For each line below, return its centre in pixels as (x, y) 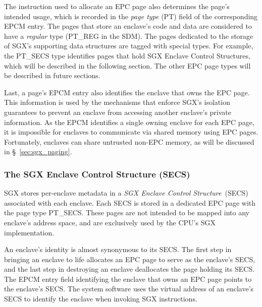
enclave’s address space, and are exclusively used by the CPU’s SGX (110, 222)
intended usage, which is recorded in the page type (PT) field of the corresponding (131, 16)
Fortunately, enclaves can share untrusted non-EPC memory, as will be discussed (129, 141)
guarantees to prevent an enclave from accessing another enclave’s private (118, 112)
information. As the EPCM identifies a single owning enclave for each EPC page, (129, 122)
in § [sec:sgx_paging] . (38, 151)
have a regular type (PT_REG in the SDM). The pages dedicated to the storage (129, 36)
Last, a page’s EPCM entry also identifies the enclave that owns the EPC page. (127, 92)
